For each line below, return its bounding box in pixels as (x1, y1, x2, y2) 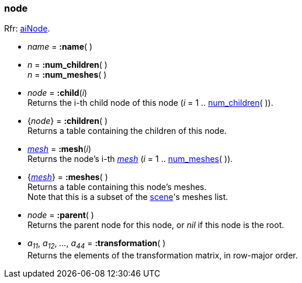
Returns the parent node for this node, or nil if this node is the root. (27, 220, 284, 230)
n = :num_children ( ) (27, 60, 107, 70)
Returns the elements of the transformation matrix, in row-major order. (27, 250, 298, 261)
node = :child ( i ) (27, 88, 88, 98)
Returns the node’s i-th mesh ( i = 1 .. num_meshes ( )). (27, 154, 233, 164)
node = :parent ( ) (27, 210, 94, 220)
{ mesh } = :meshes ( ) (27, 172, 108, 182)
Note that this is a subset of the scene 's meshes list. (27, 192, 228, 202)
